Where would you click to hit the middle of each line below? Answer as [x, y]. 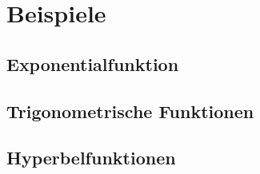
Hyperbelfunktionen [91, 158]
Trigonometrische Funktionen [130, 111]
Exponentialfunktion [93, 63]
